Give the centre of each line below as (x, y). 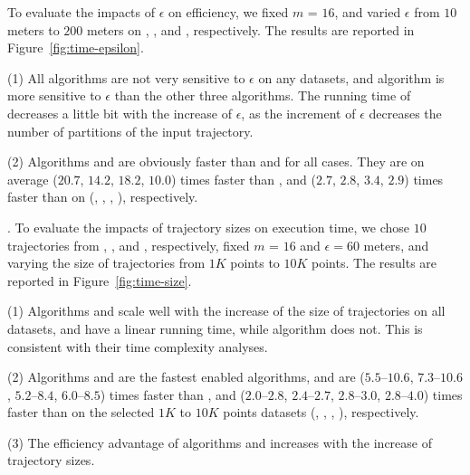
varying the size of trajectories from (106, 263)
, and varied (368, 12)
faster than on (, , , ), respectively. (103, 197)
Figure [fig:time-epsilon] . (76, 47)
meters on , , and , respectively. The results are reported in (250, 29)
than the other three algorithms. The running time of (263, 95)
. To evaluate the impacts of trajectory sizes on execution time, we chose (209, 227)
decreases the (405, 113)
